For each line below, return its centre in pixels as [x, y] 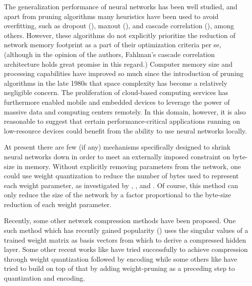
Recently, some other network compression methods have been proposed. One [120, 220]
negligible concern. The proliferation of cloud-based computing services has [116, 92]
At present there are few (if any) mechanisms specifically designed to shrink [117, 147]
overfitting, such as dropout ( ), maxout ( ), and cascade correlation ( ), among [119, 26]
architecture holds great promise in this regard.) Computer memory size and [118, 64]
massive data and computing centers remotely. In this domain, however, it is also [125, 111]
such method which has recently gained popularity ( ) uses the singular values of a [126, 230]
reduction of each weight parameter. [58, 204]
